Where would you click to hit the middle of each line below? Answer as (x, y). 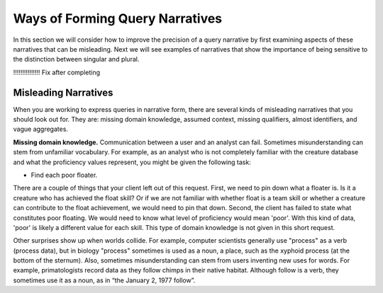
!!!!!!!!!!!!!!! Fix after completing (57, 72)
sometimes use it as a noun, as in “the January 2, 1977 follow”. (104, 280)
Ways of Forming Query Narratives (118, 18)
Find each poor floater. (64, 175)
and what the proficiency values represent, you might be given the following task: (132, 162)
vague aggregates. (41, 129)
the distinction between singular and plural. (76, 59)
